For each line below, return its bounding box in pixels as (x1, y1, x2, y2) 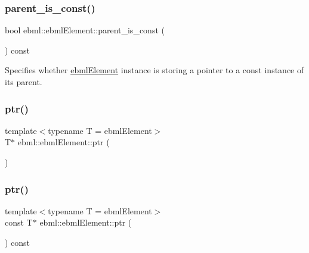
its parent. (5, 76, 42, 88)
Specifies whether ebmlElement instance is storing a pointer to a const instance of (5, 64, 304, 76)
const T (5, 216, 33, 229)
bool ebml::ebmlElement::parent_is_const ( (5, 24, 165, 36)
